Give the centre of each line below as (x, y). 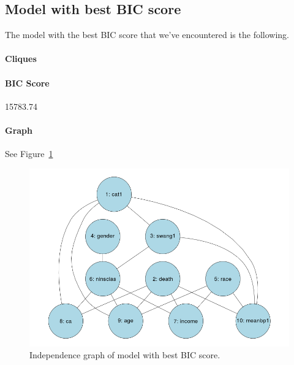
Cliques (21, 59)
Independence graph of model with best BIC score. (125, 355)
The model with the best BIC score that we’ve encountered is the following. (147, 35)
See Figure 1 (29, 154)
